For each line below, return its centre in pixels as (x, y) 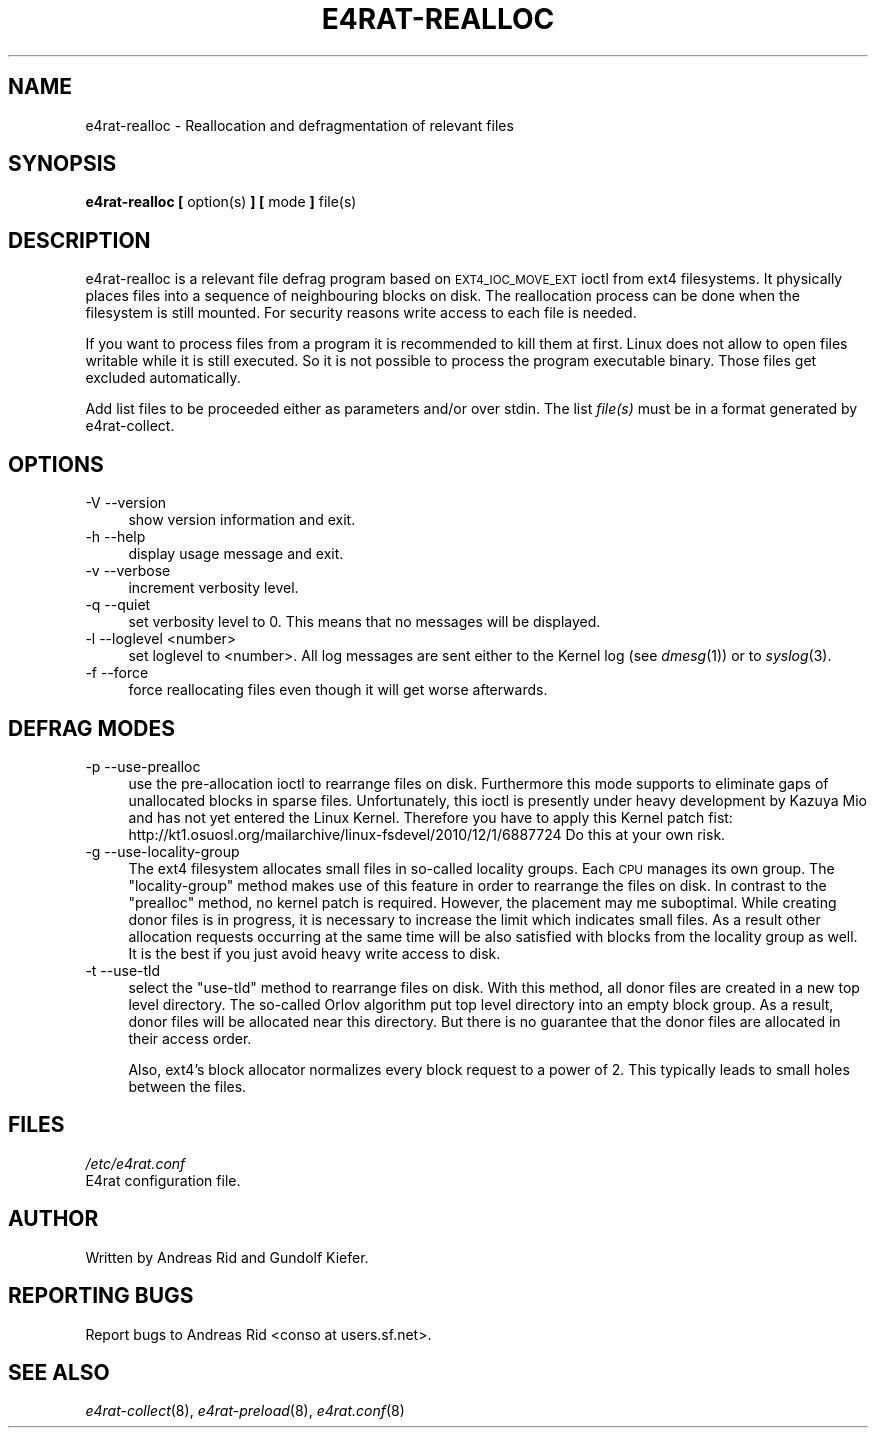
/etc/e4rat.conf (135, 1163)
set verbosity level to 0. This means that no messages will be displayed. (364, 622)
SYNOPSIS (62, 164)
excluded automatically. (163, 378)
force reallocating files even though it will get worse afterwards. (338, 690)
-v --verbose (128, 571)
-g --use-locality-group (162, 851)
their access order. (190, 1038)
